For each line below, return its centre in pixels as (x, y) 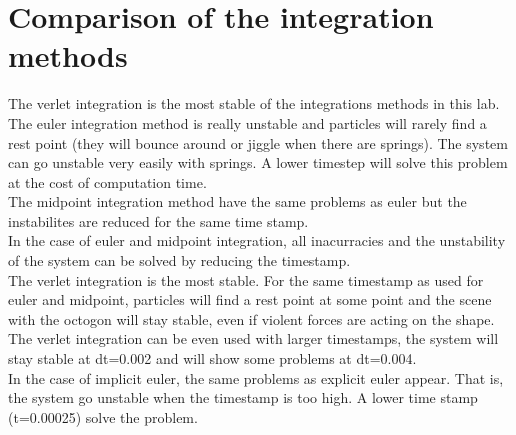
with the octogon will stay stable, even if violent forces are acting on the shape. (251, 318)
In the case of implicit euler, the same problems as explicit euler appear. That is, (256, 377)
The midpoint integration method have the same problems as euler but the (237, 201)
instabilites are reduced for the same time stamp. (158, 220)
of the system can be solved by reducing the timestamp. (179, 260)
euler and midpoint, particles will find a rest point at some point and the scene (250, 299)
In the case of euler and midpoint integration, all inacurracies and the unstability (257, 240)
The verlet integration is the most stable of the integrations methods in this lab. (254, 103)
